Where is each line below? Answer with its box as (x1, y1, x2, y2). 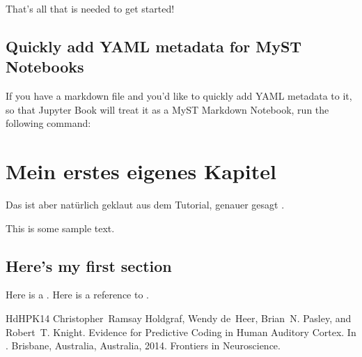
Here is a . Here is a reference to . (6, 287, 149, 302)
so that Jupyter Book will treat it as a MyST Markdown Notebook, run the (6, 102, 329, 116)
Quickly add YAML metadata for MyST (6, 35, 302, 56)
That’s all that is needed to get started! (6, 1, 175, 15)
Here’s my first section (6, 255, 172, 276)
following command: (6, 116, 91, 130)
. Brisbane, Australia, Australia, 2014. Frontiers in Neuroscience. (6, 338, 281, 353)
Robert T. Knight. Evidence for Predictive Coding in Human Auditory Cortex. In (6, 324, 356, 339)
